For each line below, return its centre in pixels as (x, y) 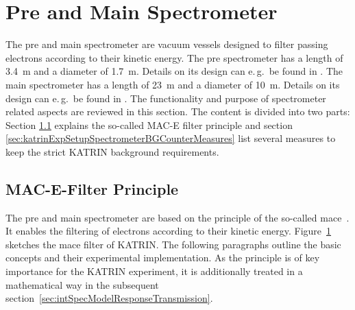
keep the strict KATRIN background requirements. (112, 151)
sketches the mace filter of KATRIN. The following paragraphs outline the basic (173, 244)
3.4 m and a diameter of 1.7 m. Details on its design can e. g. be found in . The (174, 71)
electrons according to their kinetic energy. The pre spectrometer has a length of (174, 57)
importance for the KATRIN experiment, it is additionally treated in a (154, 271)
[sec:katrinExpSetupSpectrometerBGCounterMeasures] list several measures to (171, 138)
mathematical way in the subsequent (82, 284)
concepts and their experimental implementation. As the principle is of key (163, 258)
